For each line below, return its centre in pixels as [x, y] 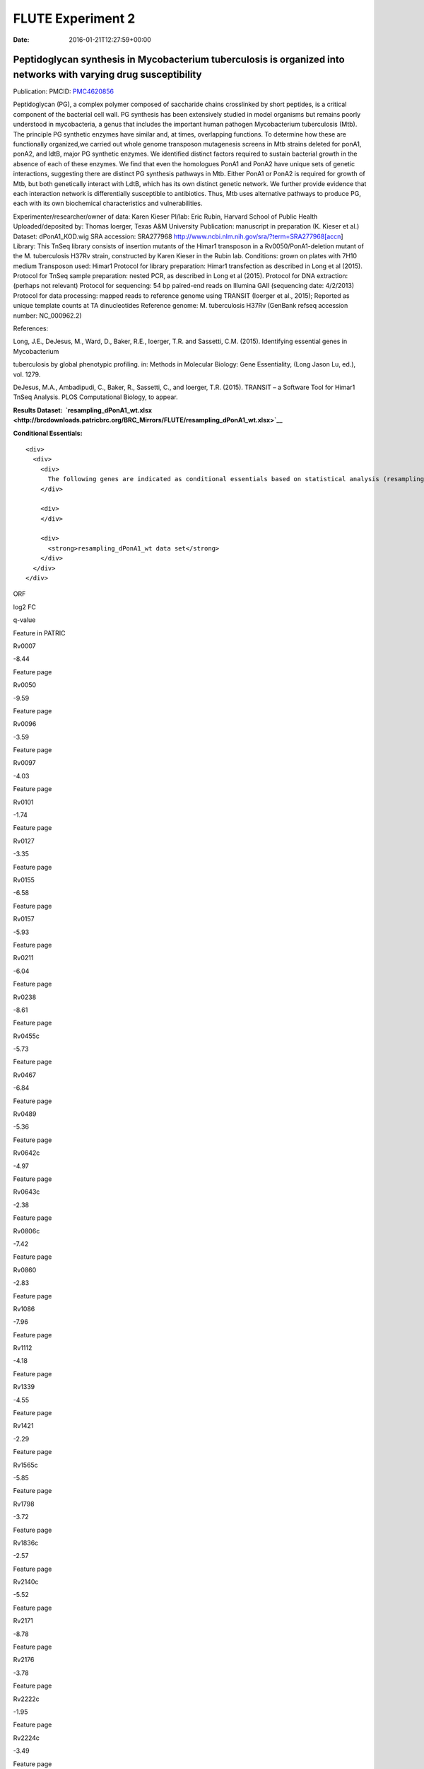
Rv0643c [26, 1192]
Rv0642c [26, 1153]
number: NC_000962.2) [47, 316]
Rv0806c [26, 1231]
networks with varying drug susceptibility [107, 74]
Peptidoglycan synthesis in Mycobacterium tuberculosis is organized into [179, 60]
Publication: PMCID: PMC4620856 [64, 91]
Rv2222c [26, 1699]
